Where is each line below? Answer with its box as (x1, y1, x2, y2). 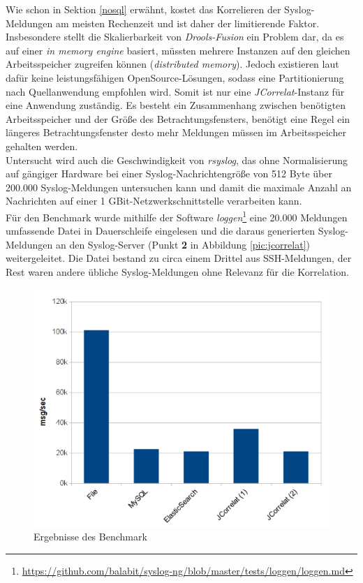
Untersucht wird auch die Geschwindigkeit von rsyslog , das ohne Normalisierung (6, 152, 348, 167)
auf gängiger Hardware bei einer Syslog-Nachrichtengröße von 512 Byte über (6, 166, 332, 181)
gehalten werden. (6, 138, 78, 153)
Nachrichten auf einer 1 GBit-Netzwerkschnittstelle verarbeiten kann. (6, 193, 302, 208)
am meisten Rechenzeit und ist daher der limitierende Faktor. (55, 15, 320, 30)
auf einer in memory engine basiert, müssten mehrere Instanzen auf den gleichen (6, 43, 350, 57)
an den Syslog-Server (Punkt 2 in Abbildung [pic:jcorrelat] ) (55, 237, 310, 251)
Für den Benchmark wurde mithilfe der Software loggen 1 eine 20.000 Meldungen (6, 207, 348, 224)
